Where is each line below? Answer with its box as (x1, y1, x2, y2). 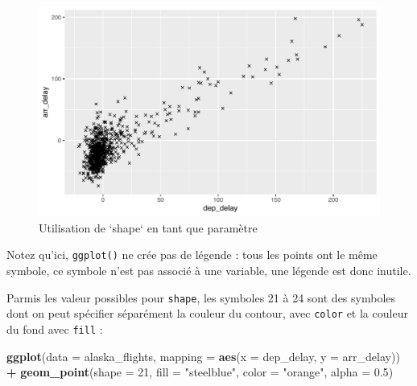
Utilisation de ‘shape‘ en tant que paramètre (39, 219, 258, 236)
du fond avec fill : (6, 321, 103, 338)
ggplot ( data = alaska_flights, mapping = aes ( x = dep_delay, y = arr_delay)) (6, 347, 400, 364)
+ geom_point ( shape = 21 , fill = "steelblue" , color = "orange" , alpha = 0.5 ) (6, 363, 394, 380)
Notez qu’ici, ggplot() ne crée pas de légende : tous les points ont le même (6, 246, 378, 263)
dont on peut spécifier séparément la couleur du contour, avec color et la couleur (6, 305, 408, 322)
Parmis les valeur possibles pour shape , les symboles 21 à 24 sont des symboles (6, 289, 396, 306)
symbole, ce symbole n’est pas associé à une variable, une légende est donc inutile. (6, 262, 411, 279)
